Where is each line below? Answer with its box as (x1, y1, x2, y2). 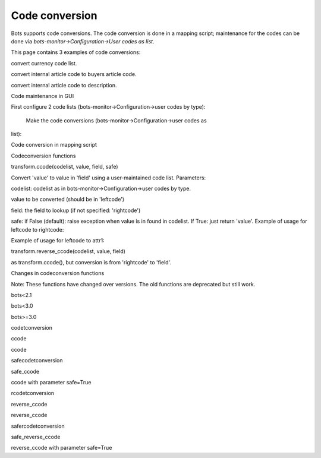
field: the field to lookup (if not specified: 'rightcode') (11, 207, 141, 214)
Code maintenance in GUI (11, 92, 74, 99)
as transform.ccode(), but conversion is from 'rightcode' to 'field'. (11, 258, 172, 266)
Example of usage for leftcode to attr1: (11, 236, 105, 244)
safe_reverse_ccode (11, 434, 61, 440)
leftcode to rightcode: (11, 226, 64, 233)
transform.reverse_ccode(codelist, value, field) (11, 248, 126, 255)
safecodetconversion (11, 357, 63, 364)
